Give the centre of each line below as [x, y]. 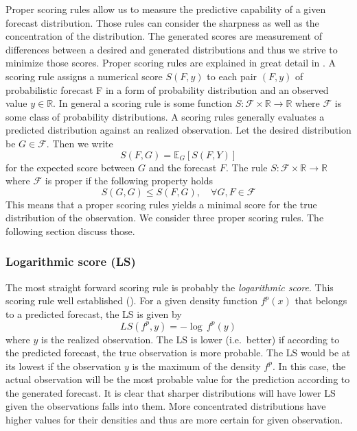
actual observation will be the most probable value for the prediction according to [178, 379]
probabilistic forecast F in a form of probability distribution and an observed [167, 89]
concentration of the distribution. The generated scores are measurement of [164, 36]
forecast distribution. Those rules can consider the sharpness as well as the [162, 22]
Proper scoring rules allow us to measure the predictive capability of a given [166, 9]
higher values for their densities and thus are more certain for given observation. [174, 420]
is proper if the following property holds [129, 181]
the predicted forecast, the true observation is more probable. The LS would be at [178, 353]
